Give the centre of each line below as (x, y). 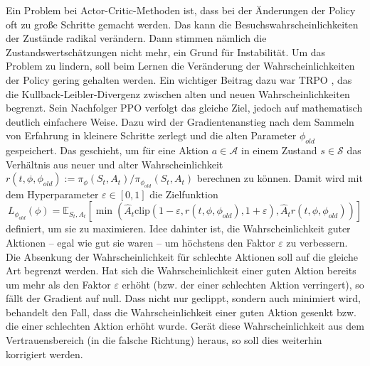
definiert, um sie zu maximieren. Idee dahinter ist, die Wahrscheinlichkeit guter (178, 228)
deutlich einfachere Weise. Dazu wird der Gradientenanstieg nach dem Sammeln (180, 121)
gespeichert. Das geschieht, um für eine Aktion (107, 150)
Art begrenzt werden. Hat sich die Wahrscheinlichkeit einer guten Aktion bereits (181, 270)
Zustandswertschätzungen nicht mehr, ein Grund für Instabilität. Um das (166, 52)
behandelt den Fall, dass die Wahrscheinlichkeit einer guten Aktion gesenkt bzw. (181, 312)
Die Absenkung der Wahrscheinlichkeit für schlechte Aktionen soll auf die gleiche (182, 256)
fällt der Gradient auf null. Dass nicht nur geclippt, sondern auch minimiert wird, (183, 298)
